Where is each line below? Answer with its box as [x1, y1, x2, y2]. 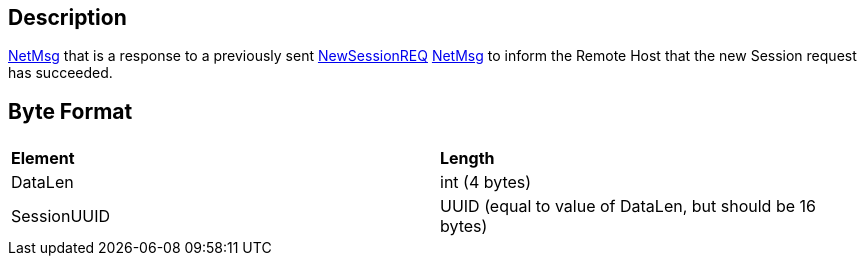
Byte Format [8, 98, 133, 124]
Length [440, 148, 495, 169]
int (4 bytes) [440, 172, 532, 193]
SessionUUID [11, 206, 111, 227]
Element [11, 148, 75, 169]
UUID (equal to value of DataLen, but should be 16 [440, 196, 816, 217]
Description [8, 5, 127, 30]
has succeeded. [8, 64, 113, 82]
